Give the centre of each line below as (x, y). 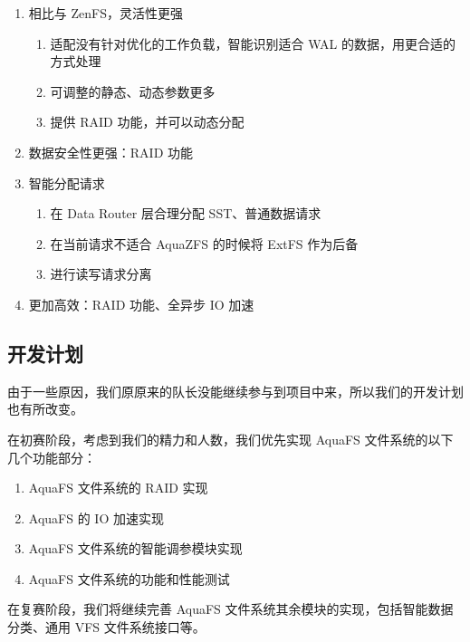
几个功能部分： (52, 457)
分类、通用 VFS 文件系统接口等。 (106, 627)
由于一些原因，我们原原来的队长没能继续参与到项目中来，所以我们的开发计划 (235, 391)
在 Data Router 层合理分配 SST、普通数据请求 (186, 213)
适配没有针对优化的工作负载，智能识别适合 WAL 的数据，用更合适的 (253, 43)
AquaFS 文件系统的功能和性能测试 (129, 578)
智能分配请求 (67, 182)
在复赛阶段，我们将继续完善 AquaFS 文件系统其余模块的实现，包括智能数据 (230, 609)
